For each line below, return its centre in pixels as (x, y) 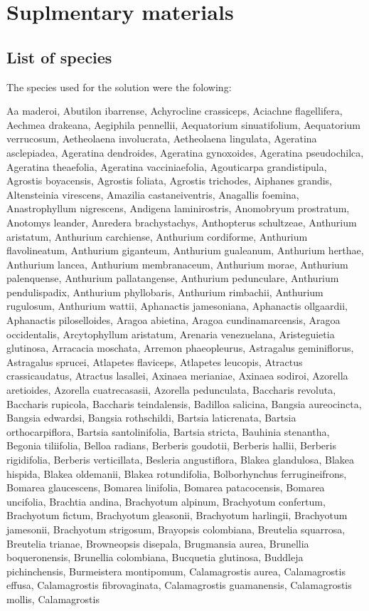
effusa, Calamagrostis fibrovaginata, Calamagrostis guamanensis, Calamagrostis (179, 585)
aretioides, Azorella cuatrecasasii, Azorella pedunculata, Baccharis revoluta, (171, 390)
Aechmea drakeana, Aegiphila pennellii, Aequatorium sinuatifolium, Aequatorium (184, 124)
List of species (59, 57)
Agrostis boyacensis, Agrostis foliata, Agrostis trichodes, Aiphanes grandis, (169, 181)
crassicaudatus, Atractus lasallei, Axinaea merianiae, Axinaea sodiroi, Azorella (177, 376)
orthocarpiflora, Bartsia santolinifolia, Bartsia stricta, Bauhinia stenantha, (168, 431)
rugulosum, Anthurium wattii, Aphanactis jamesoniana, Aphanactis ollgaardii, (177, 306)
